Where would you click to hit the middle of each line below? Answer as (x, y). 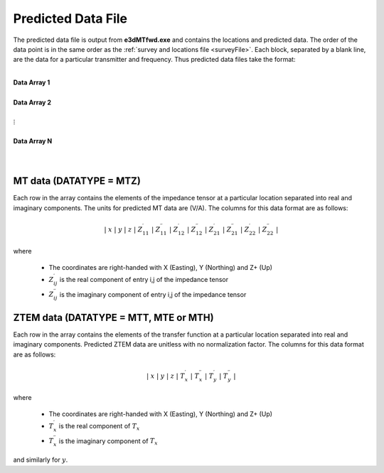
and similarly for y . (41, 460)
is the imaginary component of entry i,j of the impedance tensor (153, 294)
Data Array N (33, 141)
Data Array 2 (32, 102)
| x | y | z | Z (123, 229)
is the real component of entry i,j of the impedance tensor (144, 279)
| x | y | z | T (165, 376)
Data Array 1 (32, 82)
